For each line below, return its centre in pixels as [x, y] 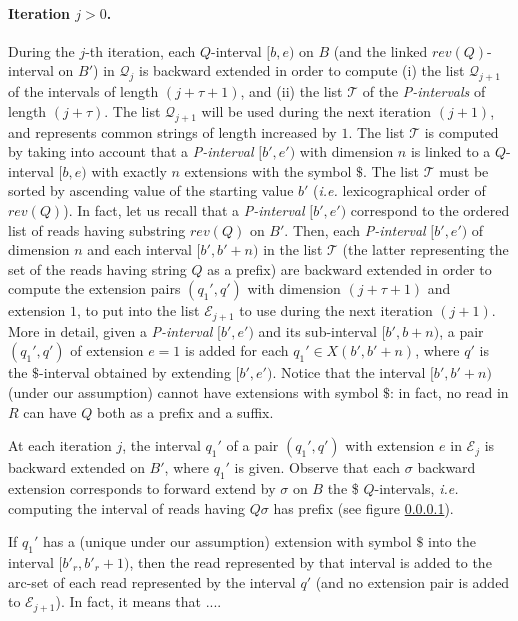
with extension [390, 445]
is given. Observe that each [317, 467]
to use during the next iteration [336, 310]
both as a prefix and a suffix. [185, 411]
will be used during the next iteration [316, 110]
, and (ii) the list [291, 91]
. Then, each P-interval [355, 229]
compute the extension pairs [94, 288]
